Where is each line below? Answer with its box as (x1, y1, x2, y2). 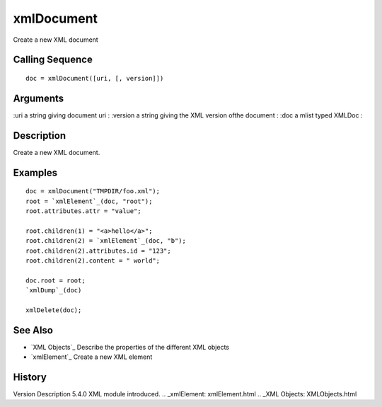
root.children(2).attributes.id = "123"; (25, 246, 171, 255)
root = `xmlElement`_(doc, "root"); (25, 197, 153, 205)
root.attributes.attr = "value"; (25, 207, 141, 215)
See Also (13, 324, 53, 336)
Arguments (13, 92, 64, 104)
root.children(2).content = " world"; (25, 256, 161, 265)
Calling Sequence (13, 54, 93, 66)
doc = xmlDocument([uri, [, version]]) (25, 74, 164, 82)
